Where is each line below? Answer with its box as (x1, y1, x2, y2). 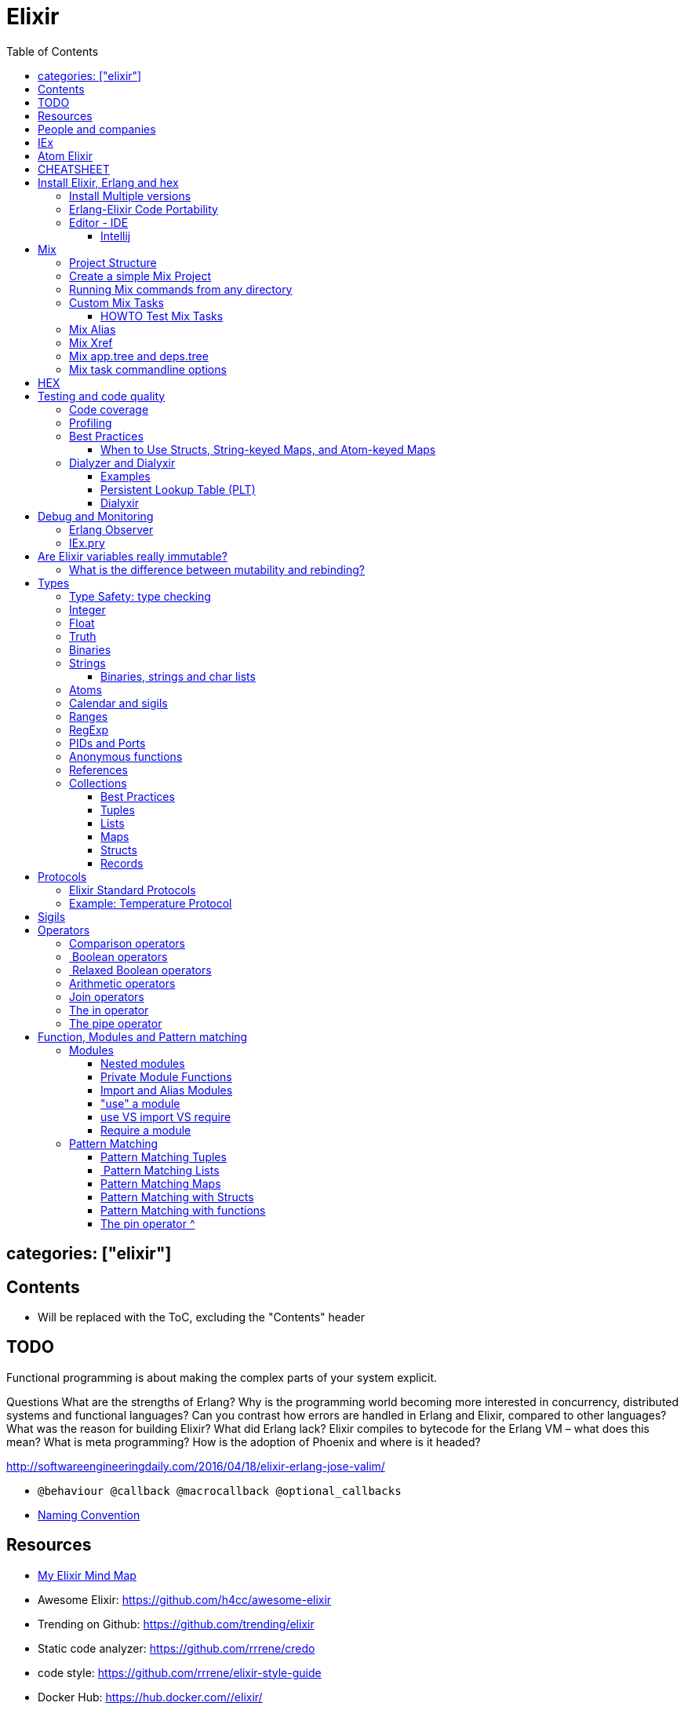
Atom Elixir (38, 148, 93, 163)
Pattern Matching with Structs (100, 1189, 254, 1204)
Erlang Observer (69, 522, 154, 536)
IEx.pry (69, 535, 105, 550)
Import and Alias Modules (100, 1083, 233, 1097)
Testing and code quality (38, 389, 166, 403)
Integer (69, 602, 106, 616)
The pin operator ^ (100, 1216, 195, 1230)
